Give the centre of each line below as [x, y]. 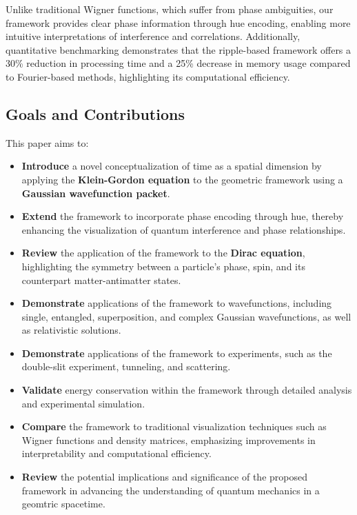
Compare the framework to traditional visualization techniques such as [174, 426]
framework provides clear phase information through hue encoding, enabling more [178, 22]
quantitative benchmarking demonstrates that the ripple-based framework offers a [178, 49]
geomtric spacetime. [63, 504]
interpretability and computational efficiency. [116, 453]
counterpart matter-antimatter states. [101, 280]
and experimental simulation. [83, 403]
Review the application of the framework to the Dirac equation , [163, 253]
